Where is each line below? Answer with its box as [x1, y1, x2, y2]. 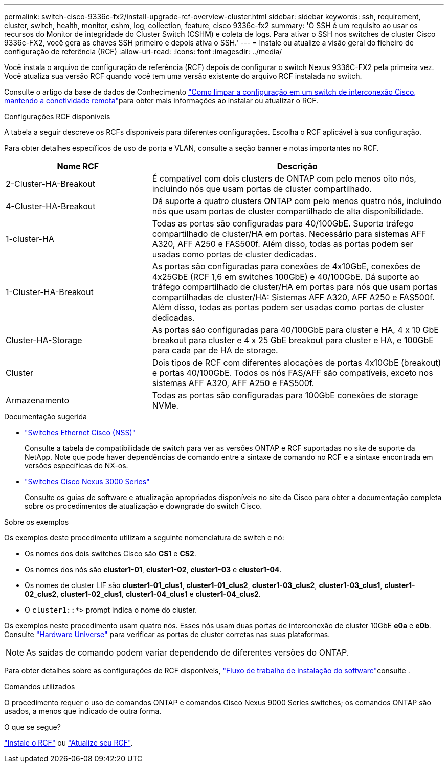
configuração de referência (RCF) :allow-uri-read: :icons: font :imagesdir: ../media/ [4, 47, 282, 56]
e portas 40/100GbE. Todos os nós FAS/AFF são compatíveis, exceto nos [152, 368, 433, 378]
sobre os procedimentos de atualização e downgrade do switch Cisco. [25, 502, 262, 510]
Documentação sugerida [4, 412, 87, 421]
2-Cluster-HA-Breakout [6, 178, 95, 189]
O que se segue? [4, 723, 61, 731]
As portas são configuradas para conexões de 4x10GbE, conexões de [152, 261, 421, 272]
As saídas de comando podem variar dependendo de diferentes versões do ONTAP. [26, 647, 349, 658]
